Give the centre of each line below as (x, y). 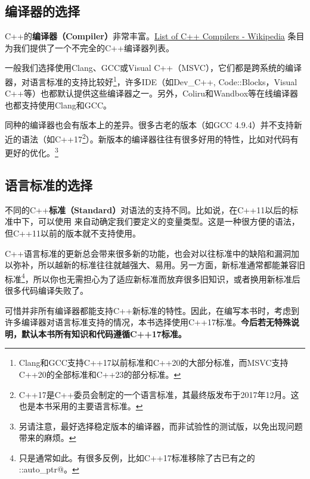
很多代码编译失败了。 (46, 290)
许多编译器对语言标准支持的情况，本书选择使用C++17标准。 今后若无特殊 (148, 322)
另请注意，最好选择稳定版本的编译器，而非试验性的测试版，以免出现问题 (161, 426)
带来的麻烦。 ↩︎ (47, 438)
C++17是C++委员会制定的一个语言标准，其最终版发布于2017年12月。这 (159, 394)
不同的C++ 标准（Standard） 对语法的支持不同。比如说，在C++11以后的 (148, 209)
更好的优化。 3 (32, 152)
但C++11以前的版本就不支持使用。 (73, 233)
